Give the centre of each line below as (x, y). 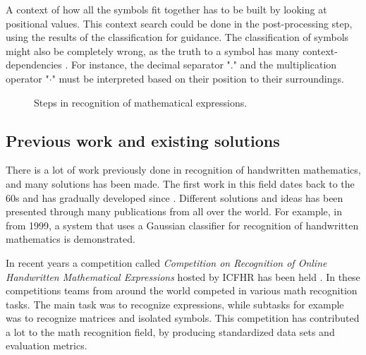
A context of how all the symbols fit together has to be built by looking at (166, 9)
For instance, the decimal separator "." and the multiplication (204, 65)
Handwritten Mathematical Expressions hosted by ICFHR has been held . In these (183, 276)
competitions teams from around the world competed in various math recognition (182, 290)
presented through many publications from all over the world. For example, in (174, 211)
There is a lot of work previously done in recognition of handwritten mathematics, (183, 170)
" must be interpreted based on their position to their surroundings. (198, 78)
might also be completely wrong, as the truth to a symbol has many (153, 50)
